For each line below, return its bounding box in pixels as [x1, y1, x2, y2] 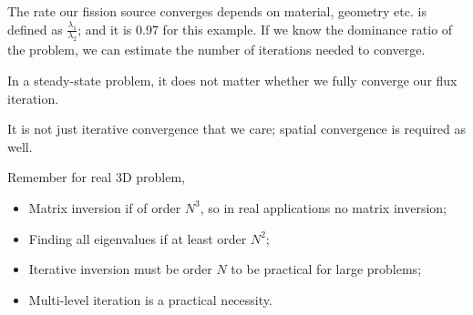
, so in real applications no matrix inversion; [200, 198, 447, 217]
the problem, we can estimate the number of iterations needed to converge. [7, 40, 426, 59]
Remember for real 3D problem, [7, 168, 185, 187]
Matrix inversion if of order [28, 198, 181, 217]
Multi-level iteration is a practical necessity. [28, 290, 272, 309]
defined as [7, 19, 63, 38]
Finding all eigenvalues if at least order [28, 229, 247, 248]
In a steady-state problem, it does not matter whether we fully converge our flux [7, 70, 458, 89]
